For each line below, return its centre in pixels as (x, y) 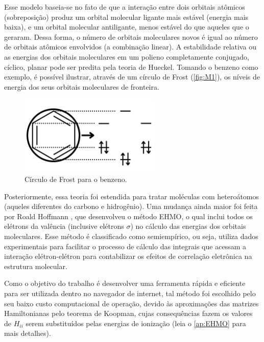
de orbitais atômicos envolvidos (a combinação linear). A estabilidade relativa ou (130, 47)
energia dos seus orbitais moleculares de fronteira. (82, 86)
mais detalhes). (28, 333)
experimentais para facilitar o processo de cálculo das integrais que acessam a (125, 246)
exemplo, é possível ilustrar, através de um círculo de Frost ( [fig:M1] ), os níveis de (132, 77)
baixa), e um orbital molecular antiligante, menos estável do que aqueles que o (127, 27)
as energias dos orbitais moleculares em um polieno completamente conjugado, (127, 56)
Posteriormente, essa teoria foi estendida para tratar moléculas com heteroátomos (132, 196)
